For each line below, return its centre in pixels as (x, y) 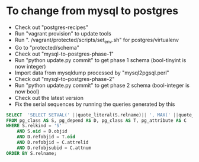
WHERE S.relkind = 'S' (34, 126)
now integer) (30, 66)
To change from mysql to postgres (92, 11)
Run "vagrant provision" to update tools (63, 33)
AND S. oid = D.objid (42, 131)
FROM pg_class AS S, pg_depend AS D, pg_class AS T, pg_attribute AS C (96, 120)
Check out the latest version (49, 98)
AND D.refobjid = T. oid (46, 137)
